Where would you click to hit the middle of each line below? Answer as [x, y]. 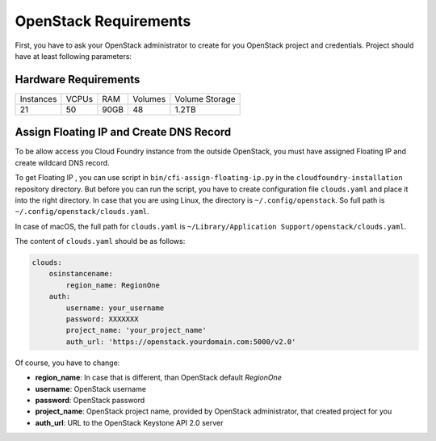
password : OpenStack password [90, 400]
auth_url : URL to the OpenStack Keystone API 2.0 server [129, 422]
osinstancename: [81, 274]
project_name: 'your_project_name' [136, 330]
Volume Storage [205, 99]
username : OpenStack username [91, 388]
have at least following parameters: [73, 56]
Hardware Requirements [78, 80]
